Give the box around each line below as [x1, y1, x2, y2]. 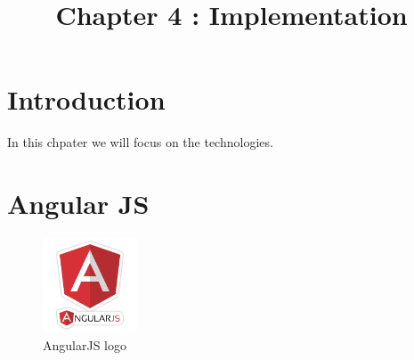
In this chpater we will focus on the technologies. [7, 133, 273, 151]
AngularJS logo [43, 335, 126, 354]
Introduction [7, 81, 166, 118]
